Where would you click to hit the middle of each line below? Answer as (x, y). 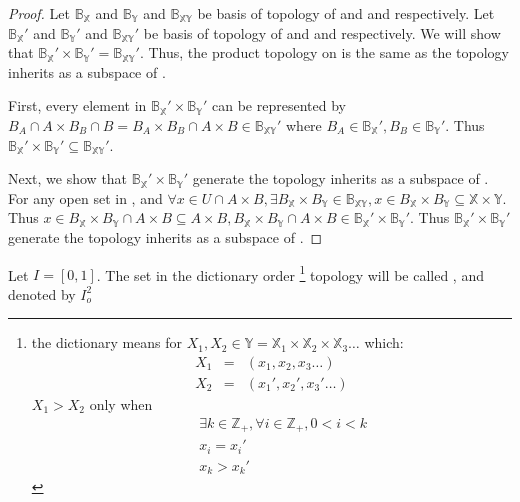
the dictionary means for (107, 342)
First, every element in (77, 105)
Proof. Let (39, 13)
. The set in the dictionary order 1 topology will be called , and (290, 273)
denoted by (42, 293)
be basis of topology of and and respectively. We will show (322, 32)
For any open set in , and (85, 197)
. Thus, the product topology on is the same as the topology (324, 52)
